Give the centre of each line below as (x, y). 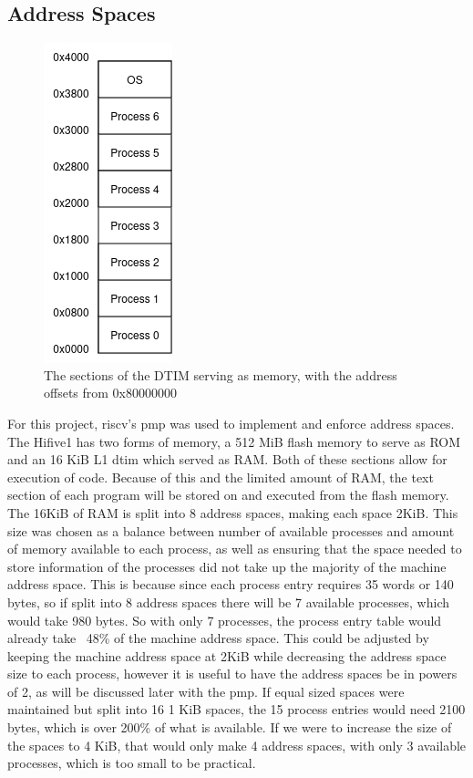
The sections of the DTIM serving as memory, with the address (221, 374)
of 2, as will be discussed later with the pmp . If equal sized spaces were (206, 691)
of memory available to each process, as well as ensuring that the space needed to (235, 549)
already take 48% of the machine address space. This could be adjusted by (218, 638)
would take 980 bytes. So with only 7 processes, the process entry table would (225, 620)
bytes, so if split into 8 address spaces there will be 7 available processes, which (228, 602)
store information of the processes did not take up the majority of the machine (227, 566)
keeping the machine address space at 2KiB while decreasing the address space (227, 655)
